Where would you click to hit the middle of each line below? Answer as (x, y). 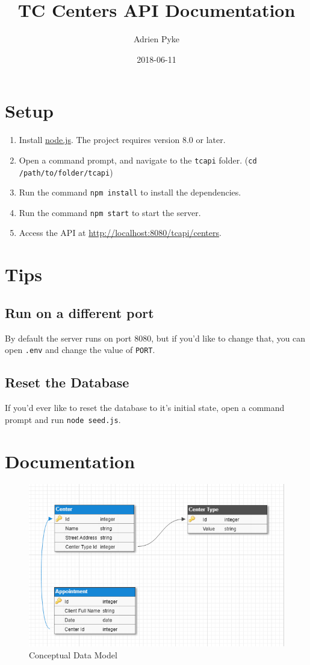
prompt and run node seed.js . (63, 419)
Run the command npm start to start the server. (110, 212)
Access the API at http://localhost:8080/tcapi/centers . (120, 233)
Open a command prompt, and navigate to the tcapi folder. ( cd (138, 160)
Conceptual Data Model (73, 654)
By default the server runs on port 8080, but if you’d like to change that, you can (155, 338)
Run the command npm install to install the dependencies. (130, 192)
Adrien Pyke (157, 39)
